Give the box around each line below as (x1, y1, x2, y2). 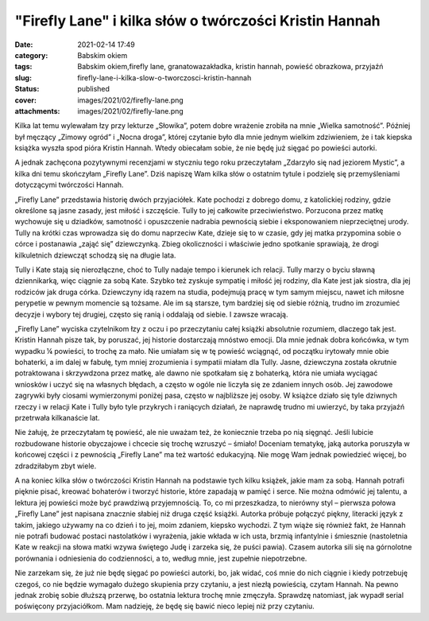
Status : (14, 84, 40, 94)
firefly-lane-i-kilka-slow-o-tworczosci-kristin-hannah (77, 72, 252, 83)
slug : (14, 72, 32, 83)
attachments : (14, 106, 60, 115)
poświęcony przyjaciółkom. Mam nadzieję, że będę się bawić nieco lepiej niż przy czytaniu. (14, 601, 315, 611)
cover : (14, 95, 37, 105)
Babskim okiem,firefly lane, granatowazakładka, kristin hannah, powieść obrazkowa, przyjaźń (77, 62, 384, 72)
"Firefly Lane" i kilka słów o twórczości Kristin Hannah (14, 12, 381, 29)
